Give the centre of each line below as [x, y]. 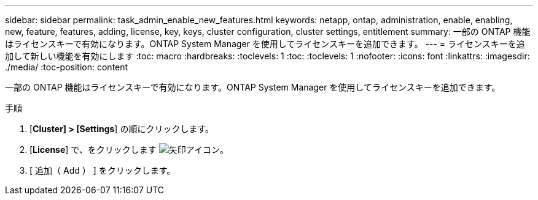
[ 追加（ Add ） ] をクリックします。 [103, 170]
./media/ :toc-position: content [67, 67]
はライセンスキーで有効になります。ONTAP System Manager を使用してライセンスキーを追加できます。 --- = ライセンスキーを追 [265, 44]
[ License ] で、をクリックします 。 [129, 150]
